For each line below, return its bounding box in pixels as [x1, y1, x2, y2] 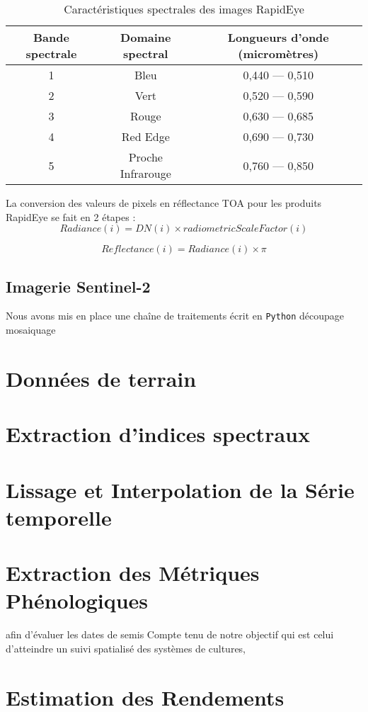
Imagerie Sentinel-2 [6, 275, 151, 297]
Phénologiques [6, 586, 149, 615]
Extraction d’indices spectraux [6, 419, 310, 448]
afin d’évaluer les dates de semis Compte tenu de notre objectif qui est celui [6, 627, 334, 642]
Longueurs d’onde [227, 29, 329, 45]
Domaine [120, 29, 171, 45]
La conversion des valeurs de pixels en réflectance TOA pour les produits [6, 196, 322, 210]
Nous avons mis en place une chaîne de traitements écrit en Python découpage [6, 308, 345, 323]
